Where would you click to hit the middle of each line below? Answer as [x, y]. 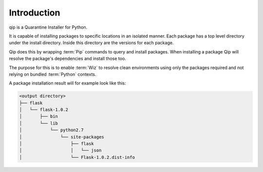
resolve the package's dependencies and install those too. [67, 59]
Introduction [35, 13]
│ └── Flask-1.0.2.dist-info [77, 157]
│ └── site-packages [62, 137]
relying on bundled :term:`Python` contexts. [53, 74]
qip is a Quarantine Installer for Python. [48, 27]
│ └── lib [39, 123]
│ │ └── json [60, 150]
